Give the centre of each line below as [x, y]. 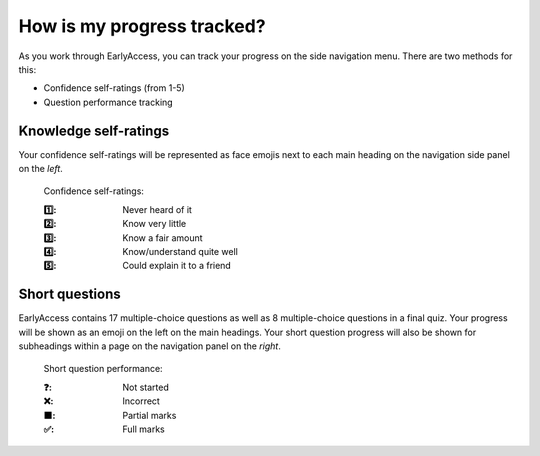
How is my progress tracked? [142, 26]
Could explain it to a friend [177, 266]
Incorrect [141, 401]
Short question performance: [103, 369]
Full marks [143, 429]
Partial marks [149, 415]
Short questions [70, 294]
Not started [146, 387]
